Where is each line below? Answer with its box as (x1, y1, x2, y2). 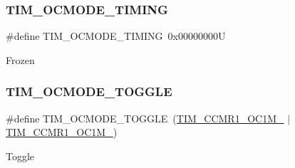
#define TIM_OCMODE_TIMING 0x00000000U (6, 28, 226, 43)
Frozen (6, 52, 35, 67)
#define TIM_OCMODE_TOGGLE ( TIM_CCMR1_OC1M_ (6, 110, 284, 125)
